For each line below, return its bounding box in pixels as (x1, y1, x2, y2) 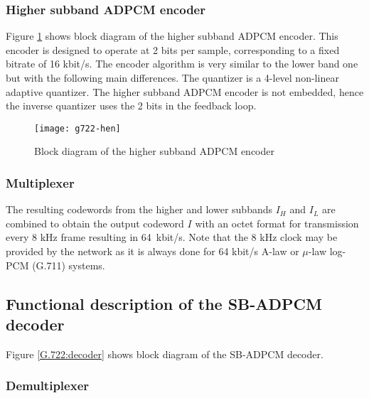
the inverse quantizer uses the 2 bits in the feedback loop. (6, 98, 257, 113)
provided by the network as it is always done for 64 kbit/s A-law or (6, 244, 299, 259)
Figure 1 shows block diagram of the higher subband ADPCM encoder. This (6, 28, 338, 43)
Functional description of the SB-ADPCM (6, 292, 322, 314)
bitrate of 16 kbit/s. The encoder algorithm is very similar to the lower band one (6, 56, 358, 71)
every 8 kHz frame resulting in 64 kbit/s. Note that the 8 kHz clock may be (6, 230, 338, 244)
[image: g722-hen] (34, 123, 121, 134)
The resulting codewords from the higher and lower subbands (6, 202, 273, 217)
